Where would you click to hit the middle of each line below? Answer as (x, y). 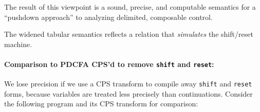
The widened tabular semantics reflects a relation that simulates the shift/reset (129, 34)
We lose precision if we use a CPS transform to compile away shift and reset (128, 84)
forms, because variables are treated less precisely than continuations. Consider (128, 93)
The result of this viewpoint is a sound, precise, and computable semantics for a (130, 7)
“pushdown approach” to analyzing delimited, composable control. (108, 17)
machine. (18, 44)
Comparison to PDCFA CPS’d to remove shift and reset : (109, 64)
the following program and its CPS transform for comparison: (101, 104)
